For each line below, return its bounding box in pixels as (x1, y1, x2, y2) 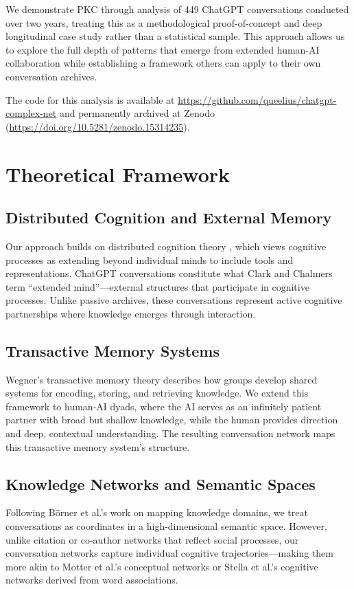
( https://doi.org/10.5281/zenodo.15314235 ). (5, 119, 190, 133)
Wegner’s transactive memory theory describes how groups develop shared (5, 372, 318, 386)
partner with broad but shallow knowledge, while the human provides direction (5, 412, 338, 427)
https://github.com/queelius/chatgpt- (178, 92, 337, 107)
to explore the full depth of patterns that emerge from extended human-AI (5, 42, 320, 56)
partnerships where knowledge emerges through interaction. (5, 306, 256, 320)
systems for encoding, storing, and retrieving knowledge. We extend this (5, 386, 309, 400)
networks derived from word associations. (5, 573, 178, 587)
